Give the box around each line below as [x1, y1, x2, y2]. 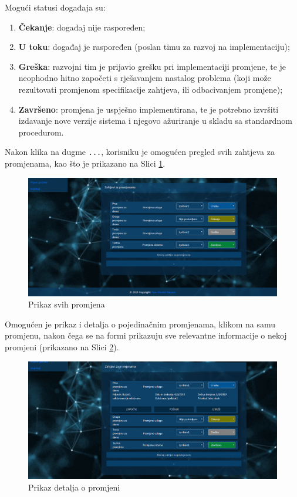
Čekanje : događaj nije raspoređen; [18, 21, 146, 33]
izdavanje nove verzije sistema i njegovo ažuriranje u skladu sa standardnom [18, 114, 292, 127]
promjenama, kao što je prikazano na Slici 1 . [5, 157, 166, 169]
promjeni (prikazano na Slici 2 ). [5, 341, 119, 353]
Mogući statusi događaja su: [5, 1, 106, 13]
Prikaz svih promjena [28, 298, 105, 310]
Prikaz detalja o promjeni [28, 481, 120, 493]
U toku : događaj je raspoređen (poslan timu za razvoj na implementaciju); [18, 40, 290, 53]
